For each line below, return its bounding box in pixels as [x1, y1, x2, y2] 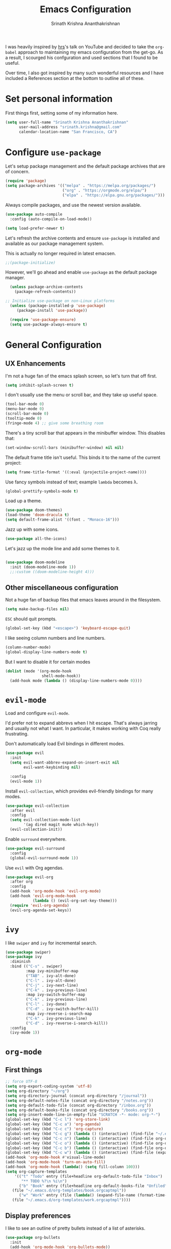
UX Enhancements [5, 359, 66, 368]
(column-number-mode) [5, 645, 51, 650]
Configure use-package [5, 146, 102, 158]
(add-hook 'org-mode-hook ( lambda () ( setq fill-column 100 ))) [5, 1164, 140, 1170]
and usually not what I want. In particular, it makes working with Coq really [5, 725, 161, 731]
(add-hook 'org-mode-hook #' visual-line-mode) [5, 1155, 106, 1160]
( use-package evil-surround [5, 846, 65, 851]
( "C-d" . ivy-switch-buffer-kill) [25, 1007, 99, 1012]
